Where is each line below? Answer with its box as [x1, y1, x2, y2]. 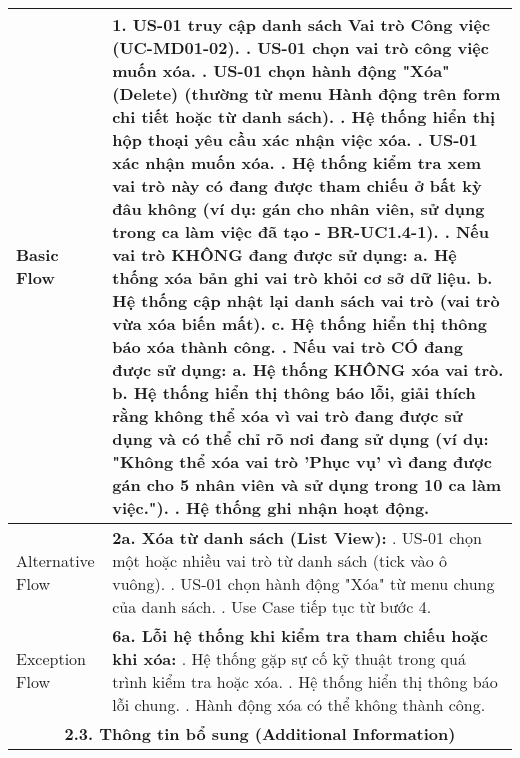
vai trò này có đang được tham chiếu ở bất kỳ [112, 174, 482, 197]
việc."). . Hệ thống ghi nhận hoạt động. [112, 496, 430, 519]
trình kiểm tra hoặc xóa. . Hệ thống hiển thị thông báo [112, 670, 498, 693]
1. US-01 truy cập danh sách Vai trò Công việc [112, 13, 491, 36]
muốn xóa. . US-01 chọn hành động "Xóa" [112, 59, 450, 82]
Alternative [16, 549, 95, 572]
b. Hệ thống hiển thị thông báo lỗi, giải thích [112, 381, 476, 404]
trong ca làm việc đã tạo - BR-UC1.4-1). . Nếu [112, 220, 490, 243]
